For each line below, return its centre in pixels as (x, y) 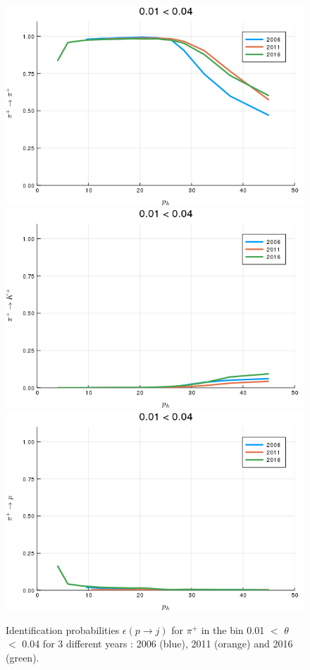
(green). (23, 657)
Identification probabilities (63, 629)
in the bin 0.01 (233, 629)
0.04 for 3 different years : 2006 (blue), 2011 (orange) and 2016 (157, 644)
